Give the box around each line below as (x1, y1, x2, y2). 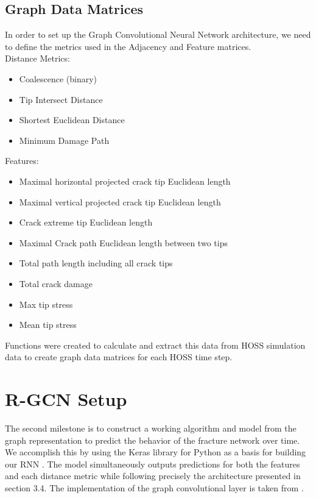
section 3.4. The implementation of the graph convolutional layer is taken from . (5, 481, 304, 494)
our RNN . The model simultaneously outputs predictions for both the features (5, 457, 300, 470)
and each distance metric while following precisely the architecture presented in (5, 469, 301, 482)
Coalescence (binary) (19, 72, 97, 85)
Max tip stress (19, 297, 73, 310)
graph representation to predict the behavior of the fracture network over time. (5, 433, 300, 446)
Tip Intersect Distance (19, 93, 103, 105)
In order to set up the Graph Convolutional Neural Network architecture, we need (5, 28, 311, 41)
